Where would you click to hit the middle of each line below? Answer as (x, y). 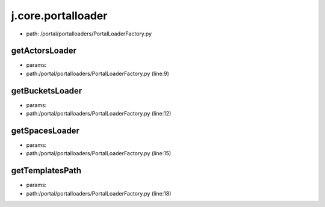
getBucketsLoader (47, 91)
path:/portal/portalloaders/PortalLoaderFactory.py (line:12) (99, 114)
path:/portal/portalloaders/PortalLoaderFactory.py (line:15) (99, 153)
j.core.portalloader (59, 16)
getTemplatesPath (46, 171)
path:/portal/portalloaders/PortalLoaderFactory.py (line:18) (99, 193)
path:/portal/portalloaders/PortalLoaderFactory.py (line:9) (98, 73)
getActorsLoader (44, 51)
